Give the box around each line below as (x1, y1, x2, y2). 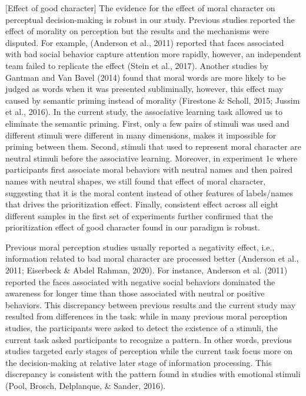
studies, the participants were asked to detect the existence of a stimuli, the (5, 322, 278, 334)
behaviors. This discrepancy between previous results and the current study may (5, 298, 296, 311)
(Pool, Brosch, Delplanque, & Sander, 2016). (5, 379, 166, 391)
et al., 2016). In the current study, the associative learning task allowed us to (5, 105, 283, 118)
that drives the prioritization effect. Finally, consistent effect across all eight (5, 198, 278, 210)
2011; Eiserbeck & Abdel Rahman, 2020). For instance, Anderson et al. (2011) (5, 264, 288, 276)
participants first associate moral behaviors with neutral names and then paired (5, 163, 292, 176)
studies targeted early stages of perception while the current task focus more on (5, 345, 292, 357)
